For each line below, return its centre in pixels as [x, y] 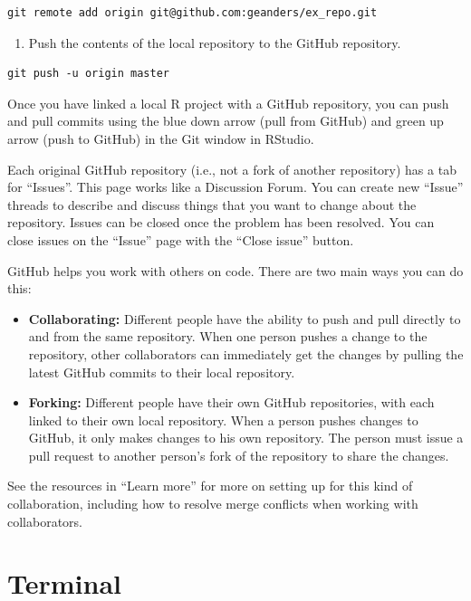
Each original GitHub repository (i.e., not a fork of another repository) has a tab [232, 169]
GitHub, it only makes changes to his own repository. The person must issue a [246, 438]
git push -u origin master [88, 74]
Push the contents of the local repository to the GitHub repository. [215, 42]
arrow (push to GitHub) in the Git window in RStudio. [161, 138]
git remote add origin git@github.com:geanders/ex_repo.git [192, 13]
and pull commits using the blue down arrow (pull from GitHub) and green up [226, 121]
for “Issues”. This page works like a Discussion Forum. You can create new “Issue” [235, 187]
